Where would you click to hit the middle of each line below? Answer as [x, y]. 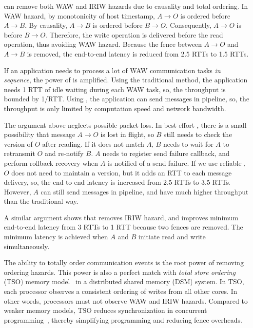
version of [18, 144]
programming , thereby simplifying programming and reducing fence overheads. [123, 319]
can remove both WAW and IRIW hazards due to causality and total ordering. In [126, 6]
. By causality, [46, 25]
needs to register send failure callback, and [166, 153]
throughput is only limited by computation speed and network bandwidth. [115, 108]
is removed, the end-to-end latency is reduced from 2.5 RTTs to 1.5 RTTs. [138, 53]
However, [18, 191]
